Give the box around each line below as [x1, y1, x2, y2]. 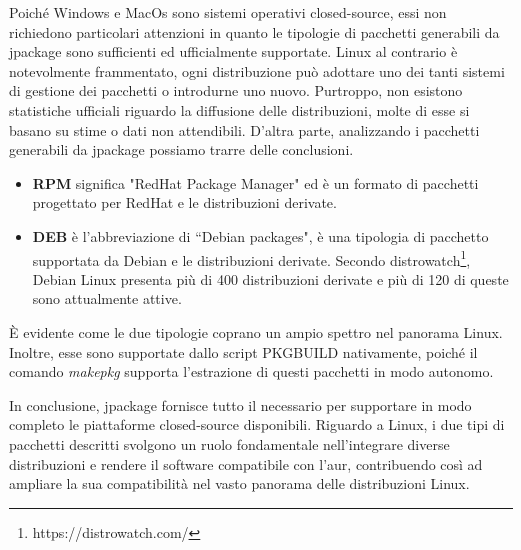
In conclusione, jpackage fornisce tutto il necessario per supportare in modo [9, 394, 472, 415]
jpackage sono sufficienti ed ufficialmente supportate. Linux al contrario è [9, 41, 458, 62]
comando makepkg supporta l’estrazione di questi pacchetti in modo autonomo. [9, 361, 494, 382]
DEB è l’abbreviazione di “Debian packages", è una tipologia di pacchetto [32, 225, 489, 246]
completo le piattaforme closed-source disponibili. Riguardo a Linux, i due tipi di [9, 414, 505, 435]
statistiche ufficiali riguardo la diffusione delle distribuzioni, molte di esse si [9, 99, 470, 120]
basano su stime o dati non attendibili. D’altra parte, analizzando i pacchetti [9, 119, 480, 140]
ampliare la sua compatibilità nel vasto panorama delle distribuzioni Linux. [9, 473, 470, 494]
